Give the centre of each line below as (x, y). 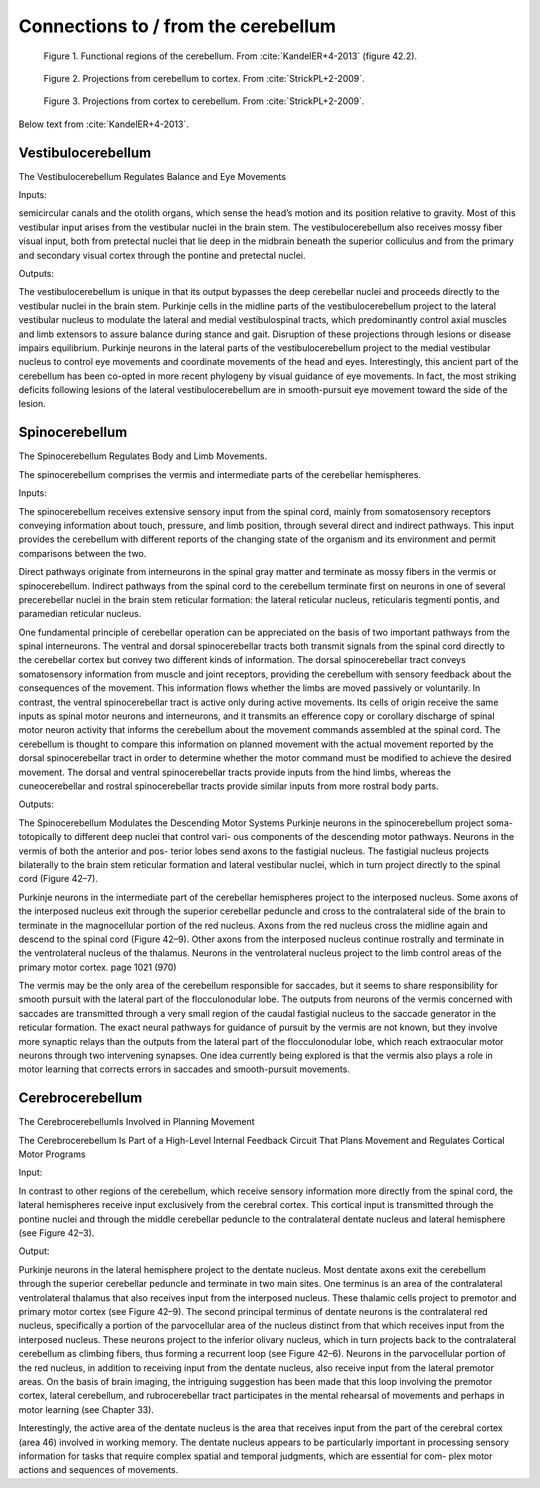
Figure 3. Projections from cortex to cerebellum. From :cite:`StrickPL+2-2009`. (204, 101)
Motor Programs (52, 1154)
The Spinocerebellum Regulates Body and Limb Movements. (143, 456)
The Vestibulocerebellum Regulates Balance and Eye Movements (152, 176)
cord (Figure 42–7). (58, 879)
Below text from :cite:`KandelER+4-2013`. (103, 124)
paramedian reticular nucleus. (80, 614)
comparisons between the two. (82, 553)
